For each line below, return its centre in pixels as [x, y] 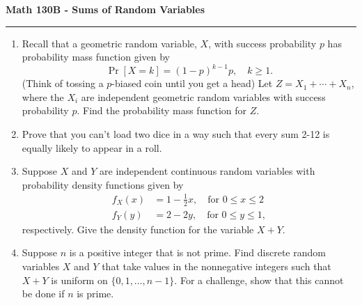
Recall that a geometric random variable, [109, 43]
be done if [43, 294]
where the [43, 96]
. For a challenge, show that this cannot [259, 280]
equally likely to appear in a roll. [92, 147]
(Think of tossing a [63, 83]
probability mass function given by [96, 57]
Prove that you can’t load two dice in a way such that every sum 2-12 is [176, 134]
